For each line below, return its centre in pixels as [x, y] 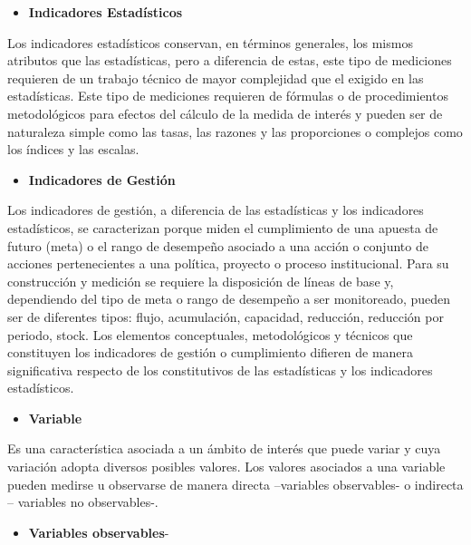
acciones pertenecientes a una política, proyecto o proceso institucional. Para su [228, 263]
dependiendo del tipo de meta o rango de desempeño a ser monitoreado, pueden [229, 299]
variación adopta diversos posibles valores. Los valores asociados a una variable [226, 467]
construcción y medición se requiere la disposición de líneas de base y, [201, 281]
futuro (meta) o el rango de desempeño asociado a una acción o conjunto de [218, 245]
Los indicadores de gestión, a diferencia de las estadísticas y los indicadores [216, 210]
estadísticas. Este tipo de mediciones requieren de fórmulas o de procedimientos [228, 96]
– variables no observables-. [83, 502]
